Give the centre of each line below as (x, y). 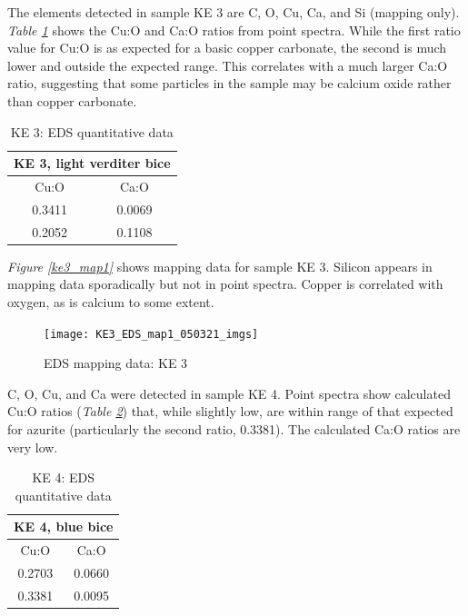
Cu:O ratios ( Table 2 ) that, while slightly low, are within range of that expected (230, 411)
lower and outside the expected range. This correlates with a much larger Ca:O (228, 65)
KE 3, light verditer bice (92, 163)
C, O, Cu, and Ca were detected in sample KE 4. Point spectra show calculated (229, 393)
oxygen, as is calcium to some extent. (111, 301)
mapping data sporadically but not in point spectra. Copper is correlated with (225, 284)
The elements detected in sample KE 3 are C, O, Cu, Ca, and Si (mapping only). (234, 12)
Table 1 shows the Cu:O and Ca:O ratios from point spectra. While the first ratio (234, 30)
